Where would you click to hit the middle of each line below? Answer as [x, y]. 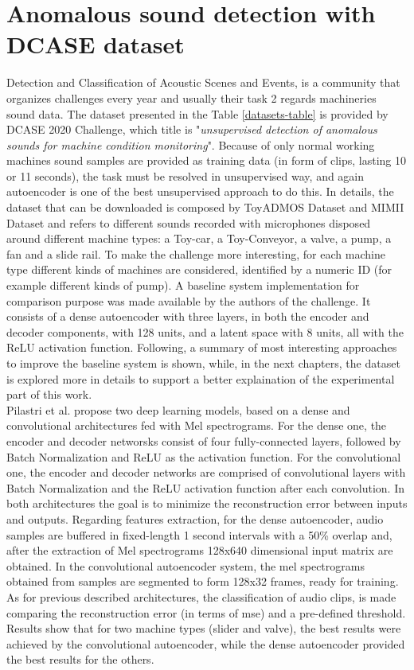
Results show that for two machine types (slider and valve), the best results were [204, 628]
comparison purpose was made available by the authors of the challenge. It [189, 300]
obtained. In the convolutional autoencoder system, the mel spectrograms [186, 565]
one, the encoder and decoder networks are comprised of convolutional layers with [206, 472]
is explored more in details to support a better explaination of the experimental [201, 378]
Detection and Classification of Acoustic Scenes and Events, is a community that [203, 82]
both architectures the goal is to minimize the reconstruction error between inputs [207, 503]
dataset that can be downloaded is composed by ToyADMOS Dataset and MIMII [205, 207]
